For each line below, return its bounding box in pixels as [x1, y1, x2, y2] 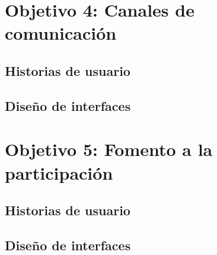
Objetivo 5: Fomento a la [5, 137, 213, 161]
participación [5, 160, 113, 184]
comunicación [5, 21, 117, 45]
